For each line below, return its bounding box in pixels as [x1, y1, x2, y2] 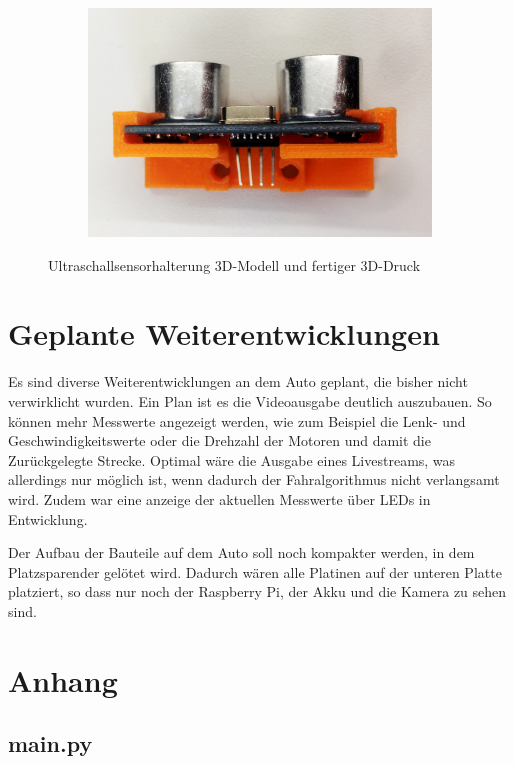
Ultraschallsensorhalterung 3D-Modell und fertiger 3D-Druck [48, 254, 421, 275]
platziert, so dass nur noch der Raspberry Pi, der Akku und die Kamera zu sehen [8, 581, 507, 602]
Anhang [8, 659, 118, 700]
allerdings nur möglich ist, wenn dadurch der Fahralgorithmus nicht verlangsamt [8, 469, 500, 490]
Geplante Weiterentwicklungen [8, 313, 440, 354]
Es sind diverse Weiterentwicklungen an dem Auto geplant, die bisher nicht [8, 371, 468, 392]
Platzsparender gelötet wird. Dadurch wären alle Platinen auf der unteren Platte [8, 561, 502, 582]
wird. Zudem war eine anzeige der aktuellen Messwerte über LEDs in [8, 488, 431, 509]
